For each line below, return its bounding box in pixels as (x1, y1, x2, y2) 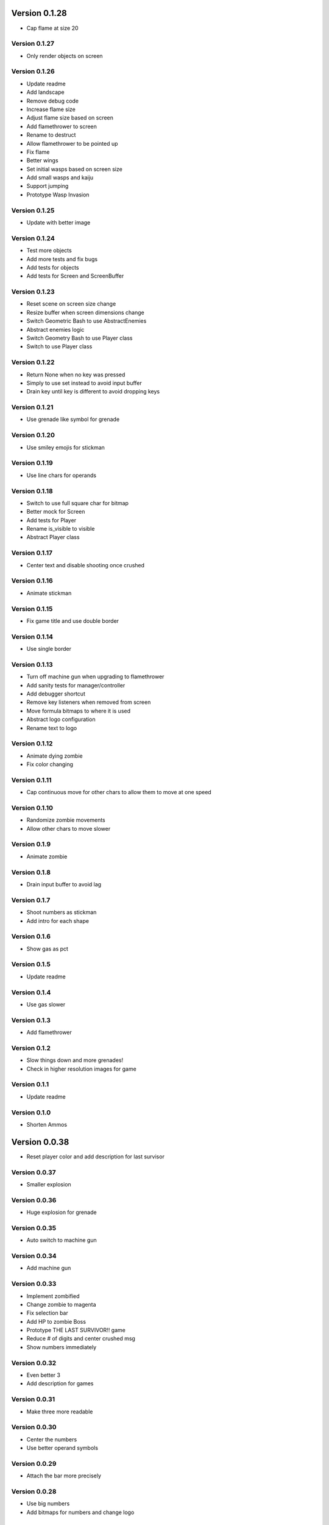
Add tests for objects (26, 264, 79, 271)
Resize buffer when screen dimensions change (26, 309, 144, 316)
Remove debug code (26, 97, 79, 104)
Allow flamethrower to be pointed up (26, 140, 118, 147)
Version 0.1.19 (11, 459, 53, 467)
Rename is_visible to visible (26, 525, 95, 533)
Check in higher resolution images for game (26, 1065, 136, 1072)
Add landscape (26, 88, 65, 96)
